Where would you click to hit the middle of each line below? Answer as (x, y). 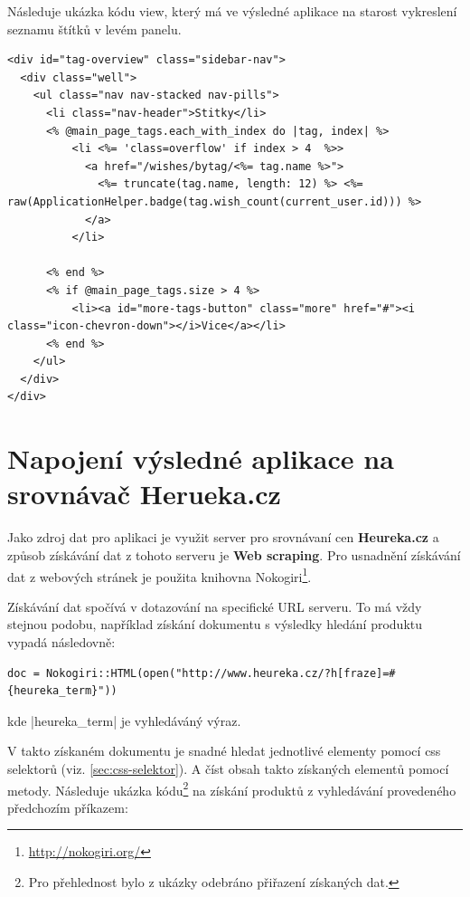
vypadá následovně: (61, 642)
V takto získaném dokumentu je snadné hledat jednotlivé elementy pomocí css (224, 751)
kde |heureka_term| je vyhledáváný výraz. (124, 720)
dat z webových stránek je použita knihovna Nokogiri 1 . (160, 575)
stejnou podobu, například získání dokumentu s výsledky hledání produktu (215, 624)
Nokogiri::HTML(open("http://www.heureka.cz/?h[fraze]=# (221, 673)
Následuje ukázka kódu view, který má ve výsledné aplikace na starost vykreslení (232, 11)
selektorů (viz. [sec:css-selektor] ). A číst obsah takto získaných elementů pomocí (228, 768)
